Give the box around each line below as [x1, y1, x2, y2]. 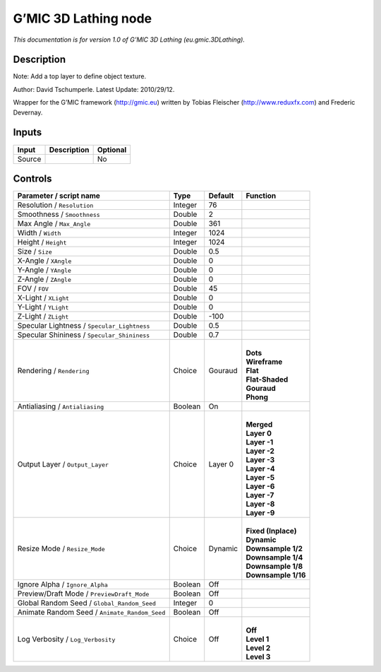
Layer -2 [246, 446, 275, 456]
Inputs [13, 126, 42, 138]
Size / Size [17, 247, 52, 257]
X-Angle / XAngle [17, 256, 72, 266]
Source [17, 154, 42, 164]
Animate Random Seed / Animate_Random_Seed [17, 608, 166, 618]
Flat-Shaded [246, 375, 289, 384]
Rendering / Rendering [17, 366, 90, 376]
